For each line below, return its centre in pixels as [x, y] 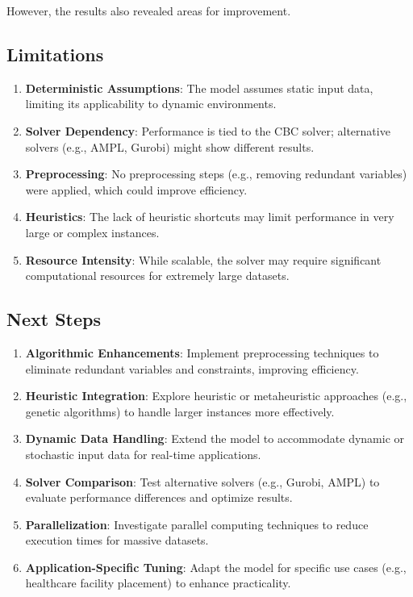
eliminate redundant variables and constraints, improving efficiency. [192, 368]
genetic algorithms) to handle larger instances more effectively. [180, 411]
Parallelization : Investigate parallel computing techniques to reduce [197, 524]
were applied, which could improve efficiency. [136, 189]
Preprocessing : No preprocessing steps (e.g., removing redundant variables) [216, 174]
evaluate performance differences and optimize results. [159, 497]
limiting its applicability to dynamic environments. [151, 104]
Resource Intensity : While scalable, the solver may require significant [203, 259]
